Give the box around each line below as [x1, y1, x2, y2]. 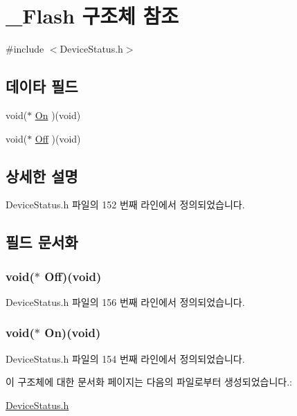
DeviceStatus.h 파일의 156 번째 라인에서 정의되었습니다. [6, 294, 245, 309]
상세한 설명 [6, 165, 78, 186]
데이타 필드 [6, 75, 78, 97]
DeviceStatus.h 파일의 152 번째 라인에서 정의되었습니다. [6, 197, 245, 212]
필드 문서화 [6, 231, 78, 253]
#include [6, 42, 44, 56]
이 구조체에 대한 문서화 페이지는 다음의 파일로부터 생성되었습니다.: [6, 374, 292, 389]
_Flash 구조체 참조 [6, 1, 179, 30]
